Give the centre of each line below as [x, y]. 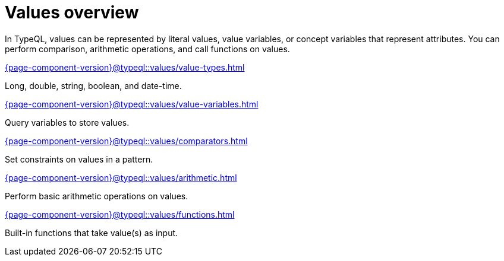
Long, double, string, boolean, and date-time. [93, 85]
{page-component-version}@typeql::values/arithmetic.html [121, 177]
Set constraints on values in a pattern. [79, 159]
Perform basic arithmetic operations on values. [97, 196]
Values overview [72, 12]
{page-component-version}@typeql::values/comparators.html [126, 141]
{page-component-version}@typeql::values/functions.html [120, 214]
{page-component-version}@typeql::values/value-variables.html [132, 104]
